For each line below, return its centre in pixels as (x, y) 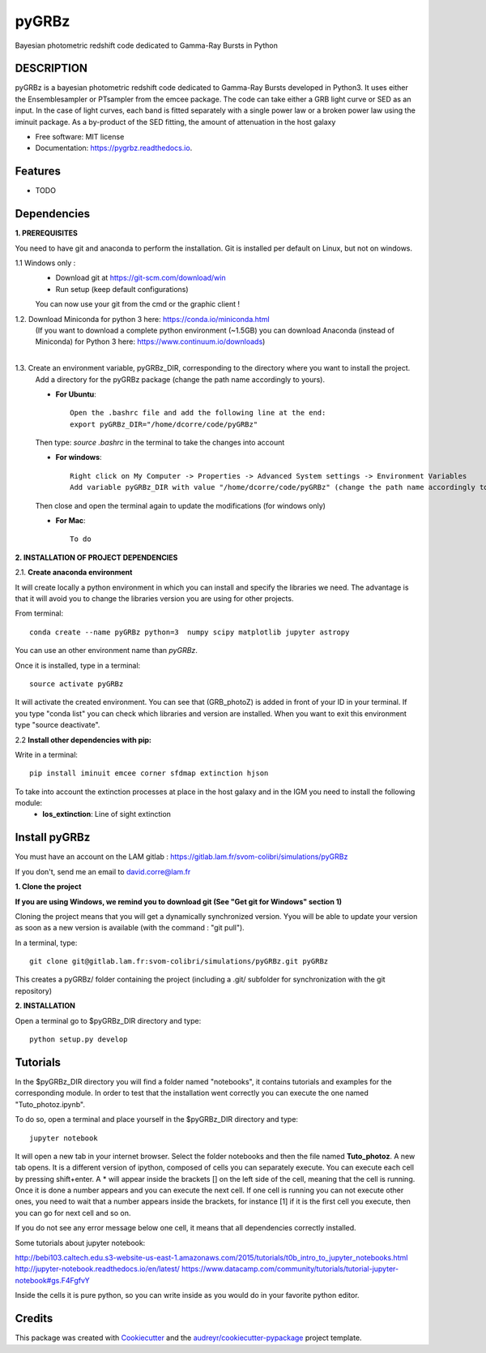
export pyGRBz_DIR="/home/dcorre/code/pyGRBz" (164, 424)
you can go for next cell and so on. (73, 1213)
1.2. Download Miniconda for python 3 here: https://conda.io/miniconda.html (143, 319)
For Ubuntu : (76, 394)
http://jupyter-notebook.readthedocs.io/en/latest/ (97, 1269)
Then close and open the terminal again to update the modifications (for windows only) (180, 505)
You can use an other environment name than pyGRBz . (107, 651)
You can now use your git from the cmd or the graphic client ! (138, 304)
